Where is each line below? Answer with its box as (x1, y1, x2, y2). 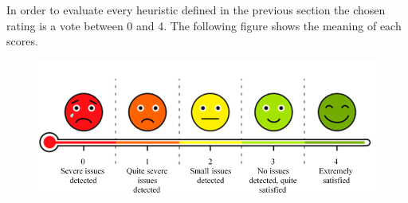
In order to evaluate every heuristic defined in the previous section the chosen (6, 2, 386, 18)
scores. (6, 33, 38, 49)
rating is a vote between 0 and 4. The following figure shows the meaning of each (6, 17, 402, 33)
